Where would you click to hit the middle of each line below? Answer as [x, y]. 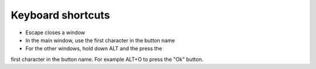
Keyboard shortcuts [61, 15]
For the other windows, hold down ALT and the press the [94, 49]
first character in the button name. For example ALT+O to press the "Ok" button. [107, 59]
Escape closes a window [55, 32]
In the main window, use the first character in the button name [100, 40]
